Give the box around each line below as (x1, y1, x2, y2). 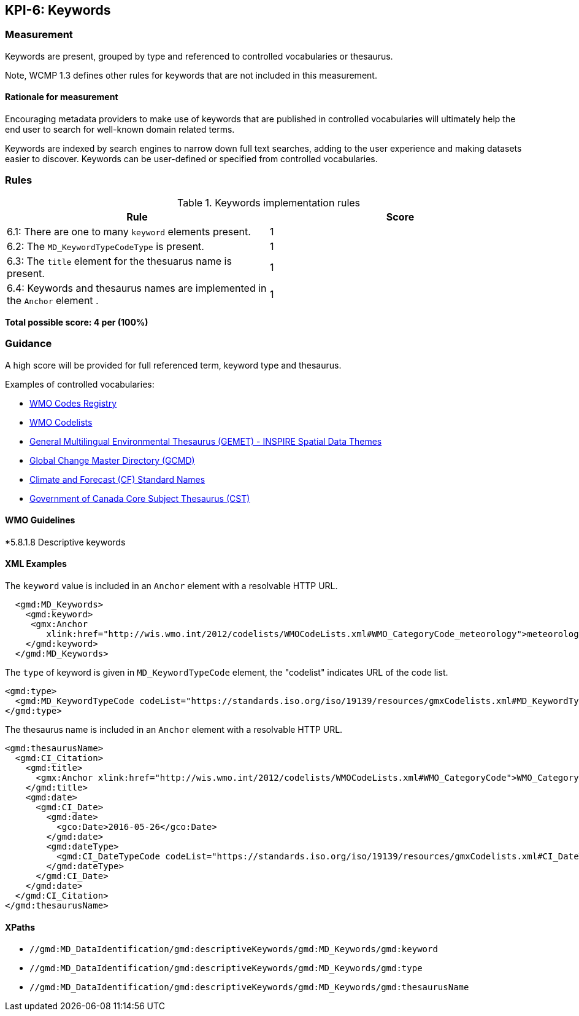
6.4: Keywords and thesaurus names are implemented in (7, 281, 267, 294)
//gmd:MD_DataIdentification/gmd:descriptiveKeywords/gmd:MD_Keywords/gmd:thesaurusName (29, 982, 469, 993)
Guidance (5, 337, 52, 350)
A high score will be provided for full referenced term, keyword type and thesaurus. (5, 359, 342, 370)
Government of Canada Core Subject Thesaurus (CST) (29, 493, 250, 504)
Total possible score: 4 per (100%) (5, 316, 148, 327)
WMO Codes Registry (29, 397, 117, 408)
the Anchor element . (7, 294, 99, 307)
